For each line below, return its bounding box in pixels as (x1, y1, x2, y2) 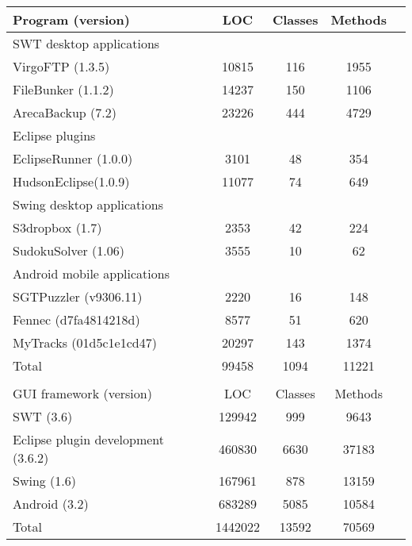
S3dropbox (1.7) (13, 218, 102, 236)
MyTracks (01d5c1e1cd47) (13, 333, 157, 352)
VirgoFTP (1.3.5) (13, 57, 110, 75)
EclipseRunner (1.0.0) (13, 149, 133, 167)
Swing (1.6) (13, 471, 77, 490)
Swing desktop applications (13, 195, 163, 213)
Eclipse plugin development (13, 430, 164, 448)
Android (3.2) (13, 494, 89, 513)
